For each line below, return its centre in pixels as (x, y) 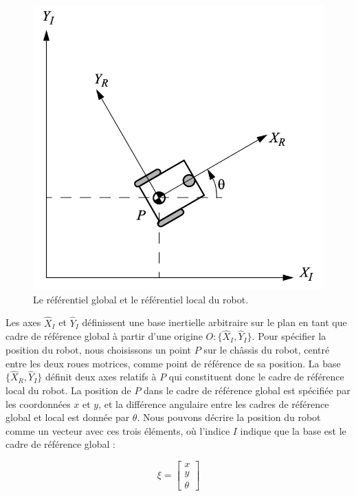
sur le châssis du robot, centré (267, 350)
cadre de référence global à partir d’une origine (104, 336)
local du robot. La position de (68, 390)
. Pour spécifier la (289, 336)
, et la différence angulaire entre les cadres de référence (214, 403)
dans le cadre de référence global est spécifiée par (247, 390)
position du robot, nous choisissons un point (99, 350)
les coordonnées (38, 403)
